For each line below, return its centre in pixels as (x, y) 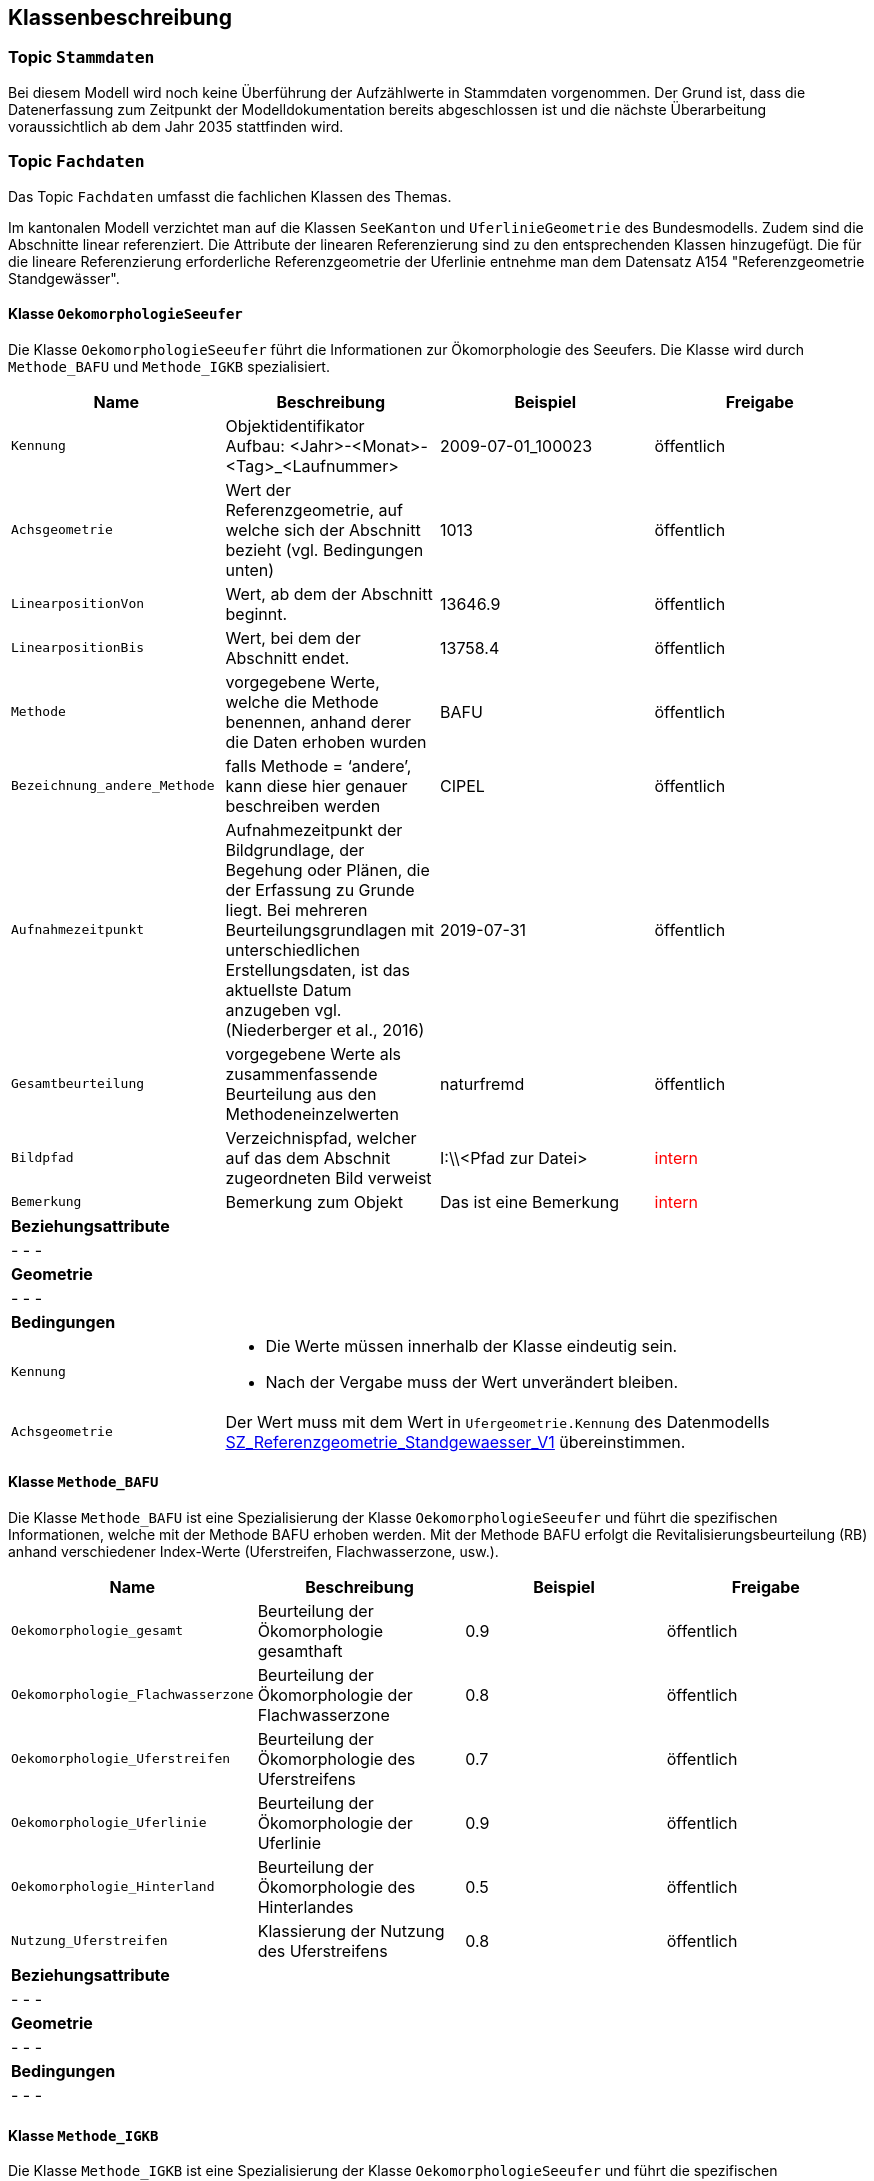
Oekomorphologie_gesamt (97, 1631)
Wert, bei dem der (293, 637)
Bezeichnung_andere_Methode (113, 786)
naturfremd (482, 1083)
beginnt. (256, 613)
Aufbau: (255, 445)
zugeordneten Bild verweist (328, 1177)
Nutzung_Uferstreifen (89, 1941)
